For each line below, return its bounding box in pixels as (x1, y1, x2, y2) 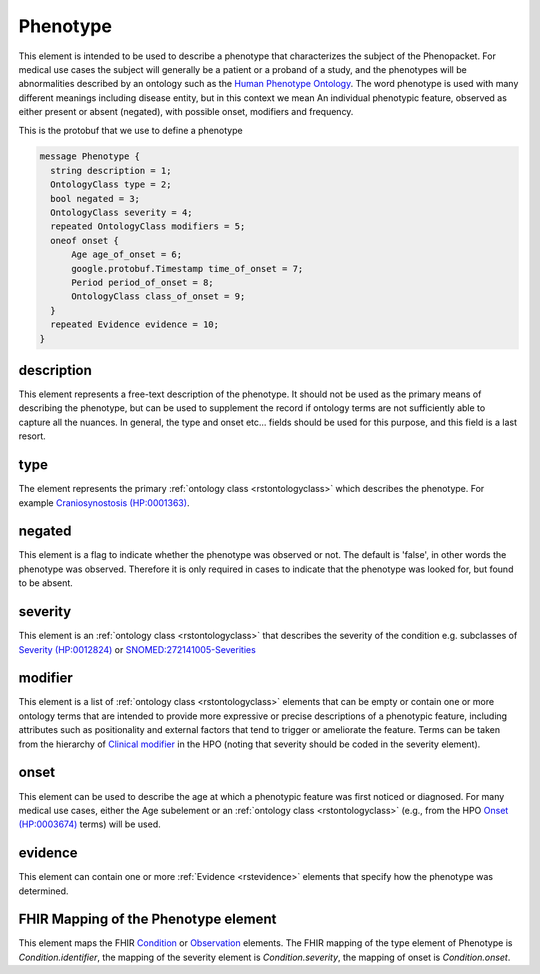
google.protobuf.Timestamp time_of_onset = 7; (71, 263, 304, 274)
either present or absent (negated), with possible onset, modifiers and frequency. (18, 106, 354, 118)
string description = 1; (50, 165, 172, 176)
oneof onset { (50, 235, 120, 246)
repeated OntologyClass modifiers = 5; (50, 221, 246, 232)
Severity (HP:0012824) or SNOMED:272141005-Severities (18, 643, 257, 655)
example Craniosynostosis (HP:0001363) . (18, 496, 190, 509)
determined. (18, 885, 69, 897)
